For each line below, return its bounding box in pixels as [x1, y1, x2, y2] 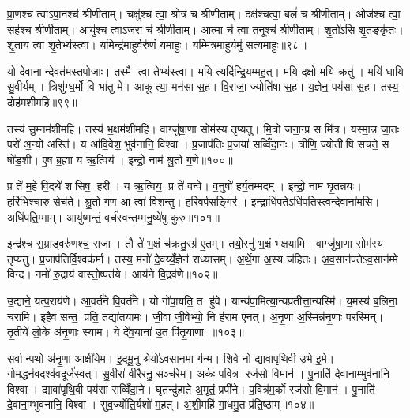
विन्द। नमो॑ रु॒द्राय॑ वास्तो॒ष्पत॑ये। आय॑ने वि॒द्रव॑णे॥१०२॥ [7, 266, 218, 282]
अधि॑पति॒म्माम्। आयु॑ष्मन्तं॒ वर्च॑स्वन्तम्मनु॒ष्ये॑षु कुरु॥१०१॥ [7, 208, 220, 225]
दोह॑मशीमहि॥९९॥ [7, 93, 77, 110]
